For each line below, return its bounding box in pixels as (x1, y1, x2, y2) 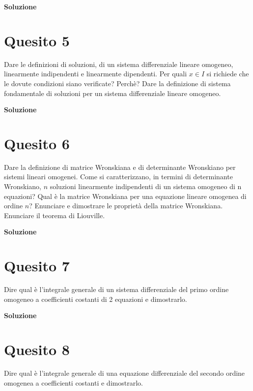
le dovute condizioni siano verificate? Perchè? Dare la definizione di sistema (4, 78, 231, 88)
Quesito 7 (4, 256, 70, 276)
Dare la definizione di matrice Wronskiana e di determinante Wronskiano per (4, 162, 236, 172)
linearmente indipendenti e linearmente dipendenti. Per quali (4, 68, 187, 79)
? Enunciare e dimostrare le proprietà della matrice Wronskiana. (29, 200, 223, 211)
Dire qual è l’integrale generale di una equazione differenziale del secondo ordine (4, 368, 245, 378)
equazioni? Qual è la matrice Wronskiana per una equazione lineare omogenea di (4, 191, 247, 201)
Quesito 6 (4, 133, 70, 153)
